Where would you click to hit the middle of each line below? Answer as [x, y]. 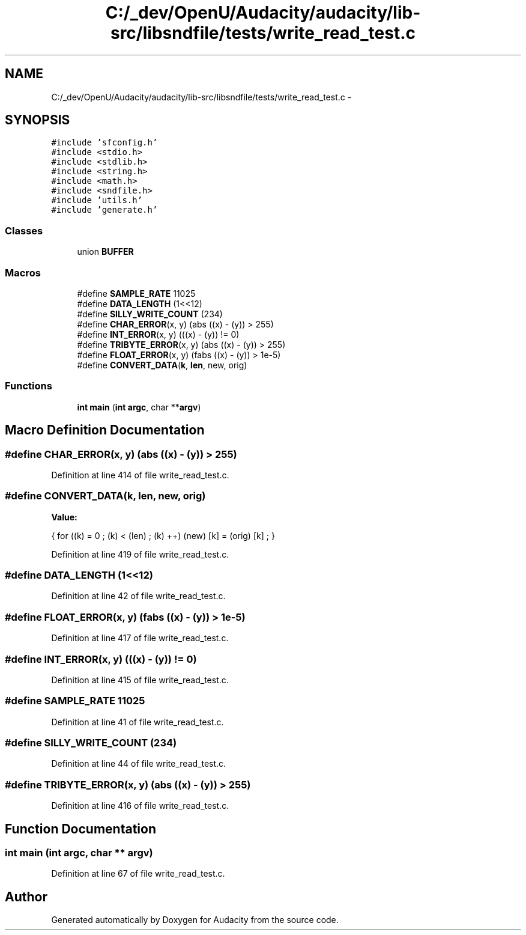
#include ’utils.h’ [97, 200]
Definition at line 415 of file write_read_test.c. [140, 680]
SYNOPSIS [38, 120]
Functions [29, 386]
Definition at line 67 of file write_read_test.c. [138, 874]
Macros [23, 273]
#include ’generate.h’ [104, 210]
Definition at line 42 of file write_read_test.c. [138, 596]
